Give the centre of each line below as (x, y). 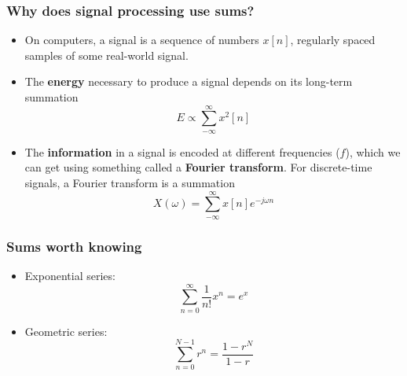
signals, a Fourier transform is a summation (130, 182)
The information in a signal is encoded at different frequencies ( (182, 151)
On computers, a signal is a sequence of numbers (142, 40)
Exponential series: (70, 275)
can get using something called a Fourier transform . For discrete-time (198, 167)
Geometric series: (66, 331)
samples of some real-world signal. (106, 55)
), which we (373, 151)
